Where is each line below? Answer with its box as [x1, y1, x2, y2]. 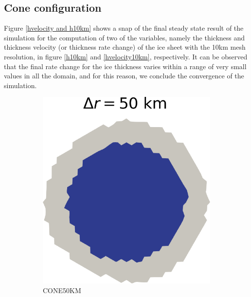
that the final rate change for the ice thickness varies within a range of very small [4, 61, 247, 71]
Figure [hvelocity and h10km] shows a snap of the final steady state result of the [4, 23, 244, 33]
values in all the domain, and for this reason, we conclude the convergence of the [4, 71, 244, 81]
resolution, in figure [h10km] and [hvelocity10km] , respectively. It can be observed [4, 51, 248, 61]
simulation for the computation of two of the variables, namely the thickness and [4, 32, 245, 42]
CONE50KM [43, 285, 81, 295]
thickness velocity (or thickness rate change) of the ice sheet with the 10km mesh [4, 42, 246, 52]
